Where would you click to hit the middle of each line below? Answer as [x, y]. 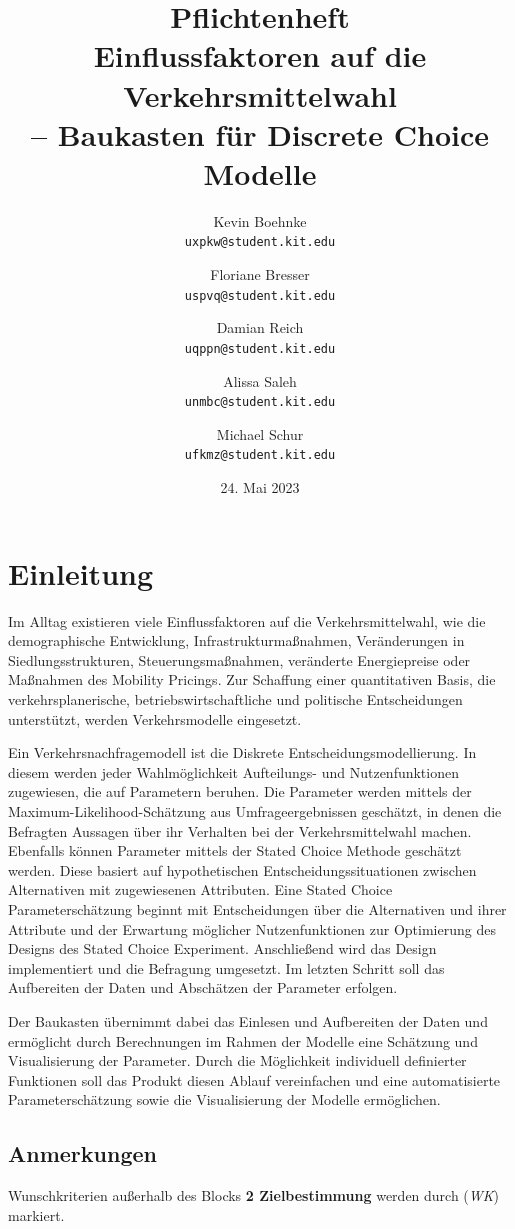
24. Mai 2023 [260, 487]
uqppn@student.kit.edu [260, 348]
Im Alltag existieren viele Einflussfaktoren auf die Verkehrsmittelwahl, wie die [247, 620]
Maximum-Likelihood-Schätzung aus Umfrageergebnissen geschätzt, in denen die [255, 811]
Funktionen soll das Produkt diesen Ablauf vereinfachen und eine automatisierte [254, 1079]
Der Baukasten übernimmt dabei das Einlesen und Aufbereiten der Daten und [248, 1020]
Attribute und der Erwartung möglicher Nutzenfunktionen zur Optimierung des [252, 928]
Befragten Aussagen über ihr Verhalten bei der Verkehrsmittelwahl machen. [240, 830]
